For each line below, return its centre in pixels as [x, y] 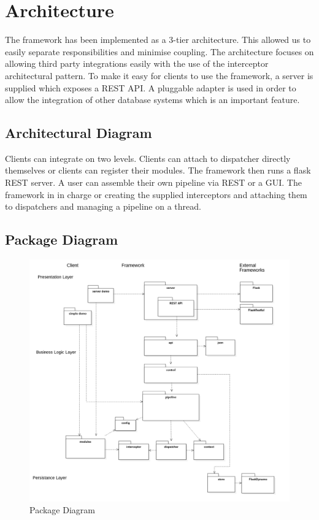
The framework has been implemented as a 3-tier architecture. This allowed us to [158, 40]
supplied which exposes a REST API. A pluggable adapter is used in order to [151, 87]
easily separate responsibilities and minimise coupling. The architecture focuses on [159, 51]
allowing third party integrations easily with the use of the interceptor [137, 63]
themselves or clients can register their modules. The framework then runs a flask [158, 170]
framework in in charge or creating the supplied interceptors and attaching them [156, 194]
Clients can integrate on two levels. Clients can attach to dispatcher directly [148, 158]
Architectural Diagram [79, 133]
